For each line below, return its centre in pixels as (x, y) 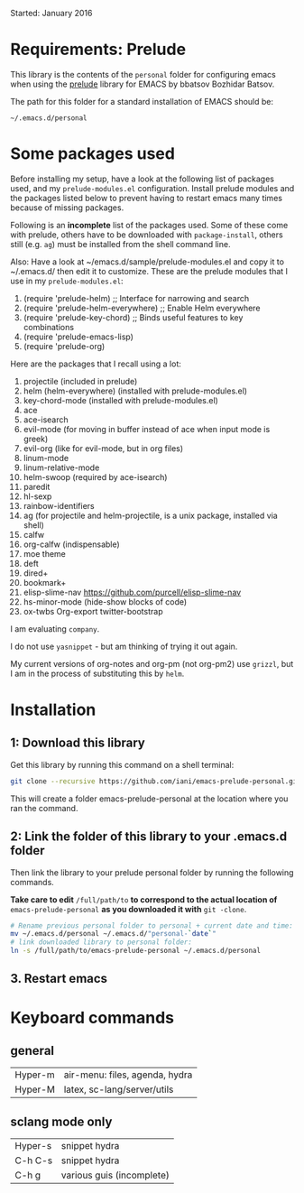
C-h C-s (34, 1161)
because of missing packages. (67, 208)
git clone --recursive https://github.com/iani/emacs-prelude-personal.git (156, 781)
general (32, 1051)
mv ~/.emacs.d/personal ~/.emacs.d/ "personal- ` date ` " (114, 934)
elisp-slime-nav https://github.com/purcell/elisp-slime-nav (132, 592)
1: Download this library (78, 743)
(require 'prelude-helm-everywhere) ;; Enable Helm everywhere (142, 308)
